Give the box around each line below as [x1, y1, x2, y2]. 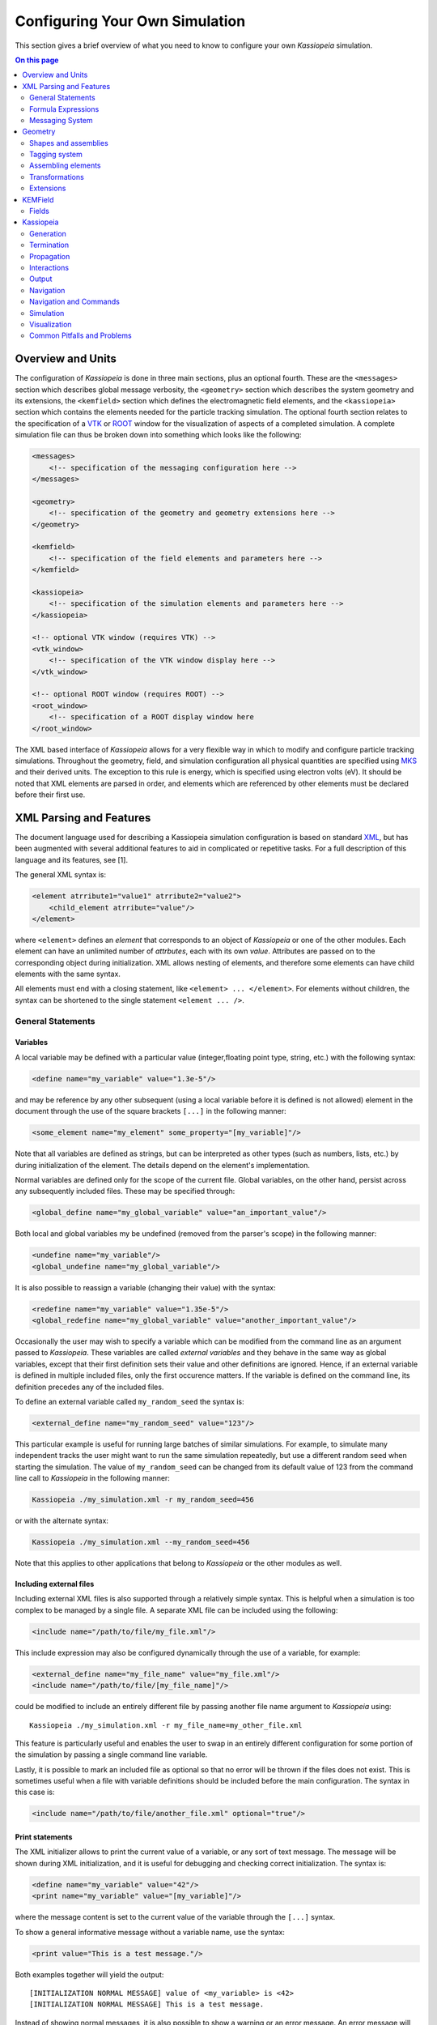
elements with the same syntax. [15, 969, 121, 979]
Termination [29, 240, 70, 250]
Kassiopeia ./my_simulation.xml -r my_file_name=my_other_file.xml [29, 1720, 303, 1729]
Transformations [29, 172, 84, 181]
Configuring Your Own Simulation [15, 12, 246, 30]
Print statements [15, 1832, 73, 1842]
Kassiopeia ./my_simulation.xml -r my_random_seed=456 [32, 1495, 254, 1504]
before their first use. [15, 790, 86, 799]
